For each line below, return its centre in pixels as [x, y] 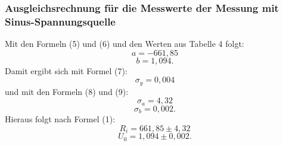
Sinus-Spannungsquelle [60, 21]
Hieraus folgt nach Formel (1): [60, 119]
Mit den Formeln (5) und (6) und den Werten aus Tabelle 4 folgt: [125, 44]
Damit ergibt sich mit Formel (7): [66, 70]
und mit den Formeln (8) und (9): [67, 91]
